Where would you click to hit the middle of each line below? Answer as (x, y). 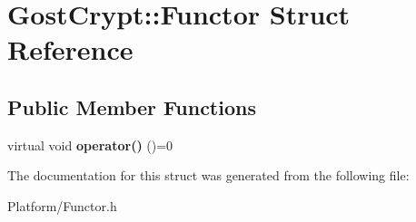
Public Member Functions (132, 106)
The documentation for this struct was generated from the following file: (208, 175)
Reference (70, 49)
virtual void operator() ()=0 (90, 145)
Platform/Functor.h (62, 205)
